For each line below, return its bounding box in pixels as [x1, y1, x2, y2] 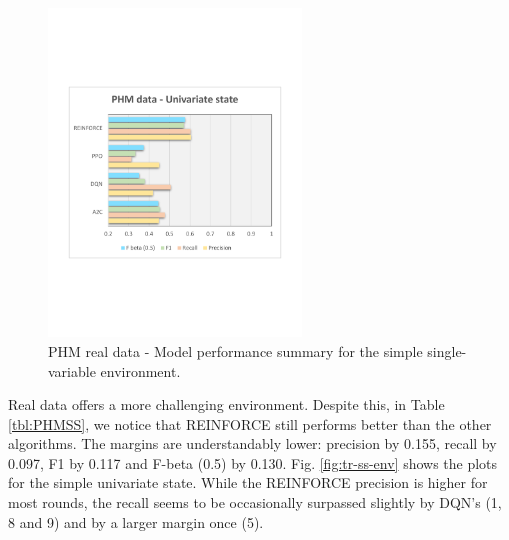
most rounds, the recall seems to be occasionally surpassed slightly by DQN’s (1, [8, 492, 502, 513]
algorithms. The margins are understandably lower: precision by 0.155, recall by [8, 433, 497, 454]
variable [48, 360, 96, 381]
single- [427, 340, 467, 361]
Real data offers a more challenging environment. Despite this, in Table [8, 394, 445, 415]
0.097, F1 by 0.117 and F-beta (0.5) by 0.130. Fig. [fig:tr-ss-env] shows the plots [8, 452, 498, 473]
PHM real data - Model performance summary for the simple [48, 340, 423, 361]
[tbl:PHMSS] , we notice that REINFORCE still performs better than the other [8, 413, 492, 434]
